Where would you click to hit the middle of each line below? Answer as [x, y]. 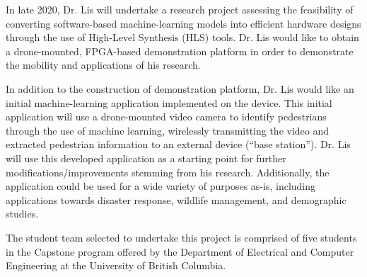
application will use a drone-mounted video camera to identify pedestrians [166, 117]
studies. [22, 214]
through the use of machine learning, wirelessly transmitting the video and [168, 130]
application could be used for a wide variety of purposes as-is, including [161, 186]
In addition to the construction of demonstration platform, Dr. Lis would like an [180, 88]
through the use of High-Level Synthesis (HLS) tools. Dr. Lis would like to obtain [182, 37]
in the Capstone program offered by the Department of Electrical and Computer [180, 251]
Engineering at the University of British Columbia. [116, 265]
